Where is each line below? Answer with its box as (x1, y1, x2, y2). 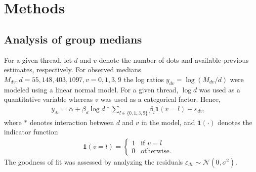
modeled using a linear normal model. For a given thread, (4, 84, 178, 94)
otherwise (141, 148, 170, 155)
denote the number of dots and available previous (99, 54, 249, 65)
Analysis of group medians (4, 31, 142, 46)
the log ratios (124, 74, 164, 84)
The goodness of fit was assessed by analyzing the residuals (4, 156, 183, 167)
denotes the (217, 117, 253, 127)
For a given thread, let (4, 54, 72, 65)
